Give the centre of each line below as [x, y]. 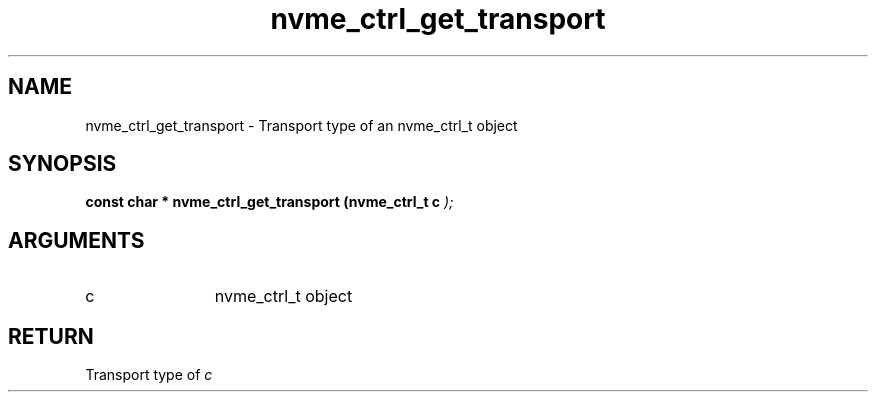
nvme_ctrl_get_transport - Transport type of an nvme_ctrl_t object [301, 125]
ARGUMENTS [76, 240]
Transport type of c [149, 375]
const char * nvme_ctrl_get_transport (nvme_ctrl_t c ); [269, 202]
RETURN [51, 336]
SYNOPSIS [62, 164]
